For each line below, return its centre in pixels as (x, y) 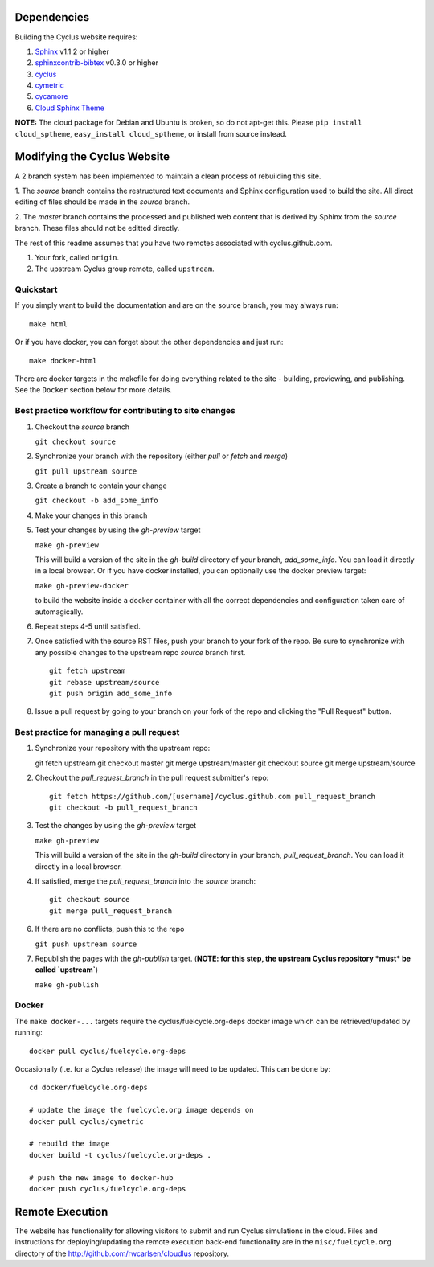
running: (29, 1032)
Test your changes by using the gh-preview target (118, 530)
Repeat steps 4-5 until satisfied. (88, 626)
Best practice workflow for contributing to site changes (125, 411)
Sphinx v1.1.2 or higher (72, 51)
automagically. (59, 612)
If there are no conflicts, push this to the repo (110, 929)
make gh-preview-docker (82, 586)
